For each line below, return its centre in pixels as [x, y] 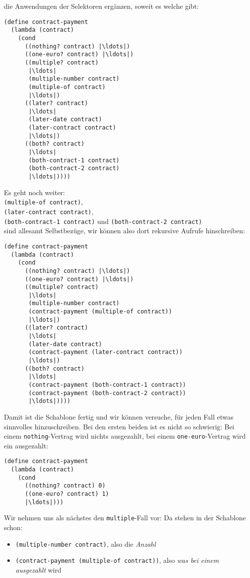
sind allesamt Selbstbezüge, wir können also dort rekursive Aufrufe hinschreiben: [125, 231]
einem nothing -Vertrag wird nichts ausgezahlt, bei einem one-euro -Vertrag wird [125, 436]
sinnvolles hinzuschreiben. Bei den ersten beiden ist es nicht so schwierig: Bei [119, 426]
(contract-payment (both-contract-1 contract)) [107, 385]
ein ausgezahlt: [26, 445]
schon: [13, 527]
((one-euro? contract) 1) [67, 494]
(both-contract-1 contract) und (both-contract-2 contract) [103, 221]
